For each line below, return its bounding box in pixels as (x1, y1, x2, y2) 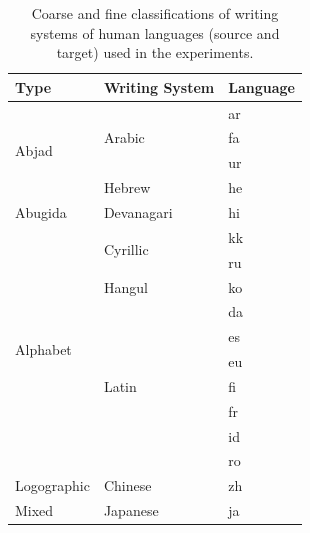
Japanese (103, 500, 159, 521)
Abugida (15, 202, 67, 222)
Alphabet (15, 338, 72, 359)
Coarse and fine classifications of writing (31, 3, 279, 23)
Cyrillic (103, 239, 149, 260)
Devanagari (103, 202, 173, 222)
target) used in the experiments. (56, 42, 254, 63)
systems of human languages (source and (30, 22, 280, 43)
